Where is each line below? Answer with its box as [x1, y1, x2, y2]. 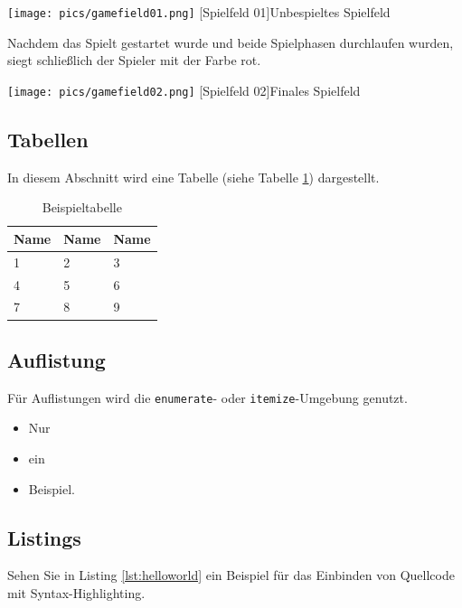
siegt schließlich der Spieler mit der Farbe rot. [7, 51, 261, 70]
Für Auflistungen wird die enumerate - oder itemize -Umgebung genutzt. [7, 388, 408, 407]
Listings [7, 523, 81, 551]
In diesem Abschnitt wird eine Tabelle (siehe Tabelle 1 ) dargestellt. [7, 167, 380, 186]
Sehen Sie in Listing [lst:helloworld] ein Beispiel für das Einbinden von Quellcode [7, 566, 455, 585]
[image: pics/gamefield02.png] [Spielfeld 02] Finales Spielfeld [7, 80, 361, 99]
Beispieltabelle [42, 198, 122, 217]
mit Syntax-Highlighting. [7, 583, 146, 602]
